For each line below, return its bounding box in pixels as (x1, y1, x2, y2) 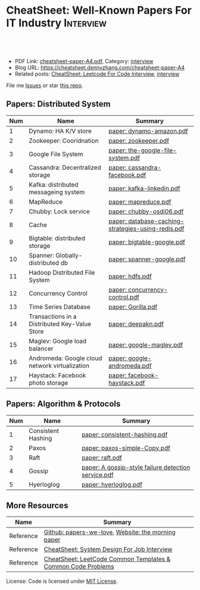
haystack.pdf (108, 378, 145, 387)
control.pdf (108, 293, 140, 301)
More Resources (6, 500, 68, 510)
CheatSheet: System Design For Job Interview (43, 545, 173, 554)
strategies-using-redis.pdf (108, 224, 185, 232)
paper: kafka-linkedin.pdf (108, 184, 180, 192)
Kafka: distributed (29, 180, 79, 188)
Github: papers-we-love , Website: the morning (43, 528, 176, 536)
